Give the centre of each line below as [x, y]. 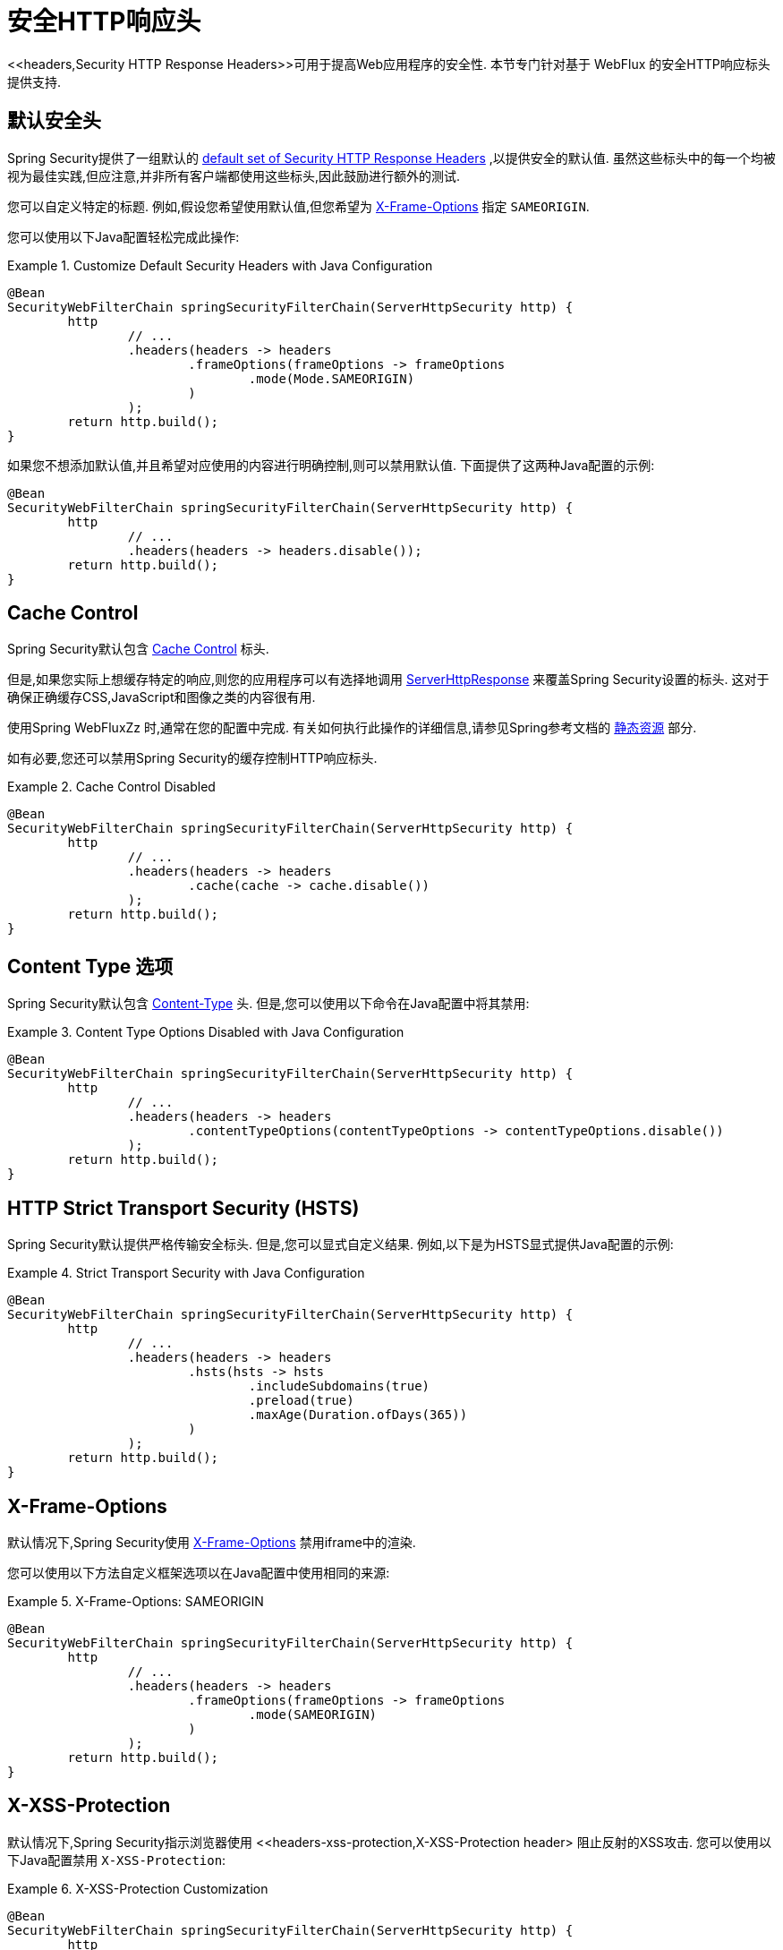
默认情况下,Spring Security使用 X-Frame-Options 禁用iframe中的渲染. [212, 1542]
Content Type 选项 [90, 966]
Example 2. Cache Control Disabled [111, 787]
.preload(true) [301, 1401]
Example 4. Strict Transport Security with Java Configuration [186, 1273]
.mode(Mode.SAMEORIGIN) [332, 378]
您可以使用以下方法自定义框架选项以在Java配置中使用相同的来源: [199, 1572]
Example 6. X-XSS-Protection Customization [138, 1888]
